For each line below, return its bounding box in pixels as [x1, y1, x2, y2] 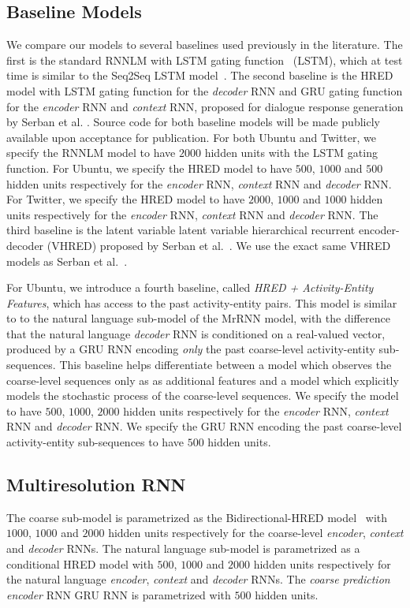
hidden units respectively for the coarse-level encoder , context [108, 524, 404, 541]
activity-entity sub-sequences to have [6, 434, 184, 450]
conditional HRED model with [6, 555, 154, 572]
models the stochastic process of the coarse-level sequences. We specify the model [6, 387, 399, 404]
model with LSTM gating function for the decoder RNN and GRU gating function [6, 82, 403, 99]
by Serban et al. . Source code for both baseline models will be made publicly [6, 114, 380, 130]
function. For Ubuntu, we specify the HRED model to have [6, 159, 293, 176]
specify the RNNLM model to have [6, 144, 176, 161]
